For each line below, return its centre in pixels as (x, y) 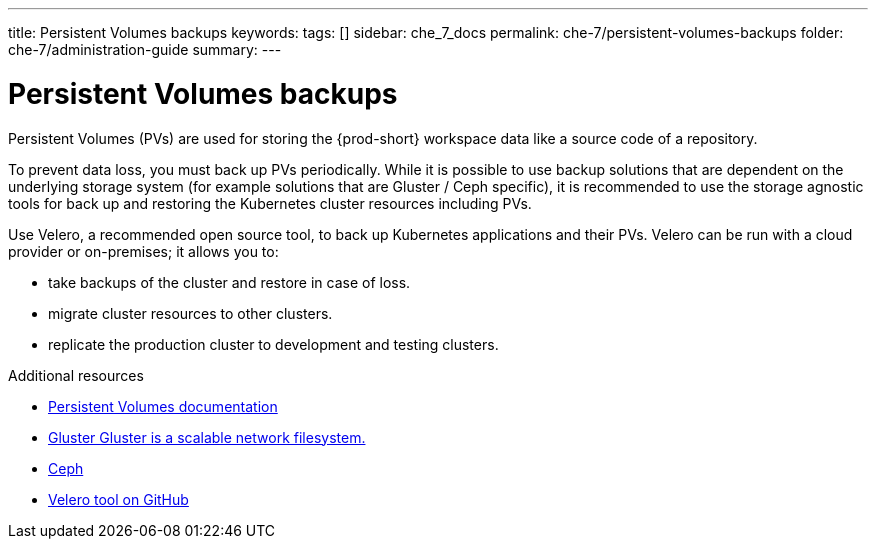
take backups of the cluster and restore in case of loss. (229, 282)
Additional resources (76, 375)
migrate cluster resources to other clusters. (190, 313)
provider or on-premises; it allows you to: (143, 251)
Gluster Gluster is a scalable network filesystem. (207, 437)
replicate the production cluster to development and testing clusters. (273, 344)
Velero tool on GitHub (118, 499)
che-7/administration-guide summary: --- (145, 49)
